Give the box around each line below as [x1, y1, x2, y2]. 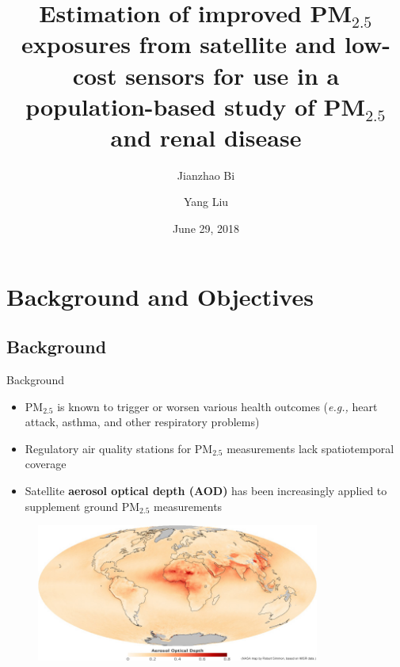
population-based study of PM [25, 90, 366, 122]
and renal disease [110, 120, 302, 153]
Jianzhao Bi [177, 166, 235, 183]
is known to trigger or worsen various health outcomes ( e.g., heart [57, 398, 378, 414]
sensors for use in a [125, 59, 340, 91]
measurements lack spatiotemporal [227, 440, 394, 456]
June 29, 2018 [172, 220, 240, 237]
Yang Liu [183, 193, 229, 210]
